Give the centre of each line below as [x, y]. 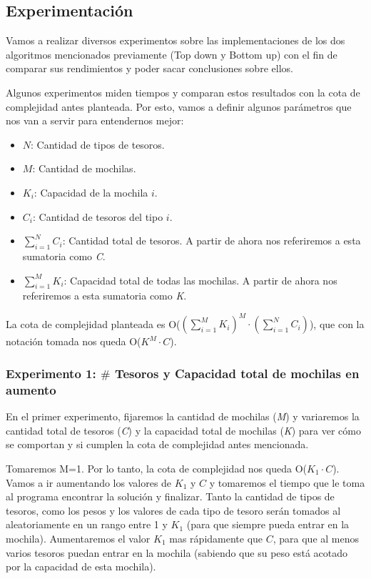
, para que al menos [316, 538]
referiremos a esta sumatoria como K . [105, 296]
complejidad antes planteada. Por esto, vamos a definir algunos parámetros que [179, 106]
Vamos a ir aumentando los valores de [89, 482]
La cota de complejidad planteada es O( [93, 323]
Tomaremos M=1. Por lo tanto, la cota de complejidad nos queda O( [156, 468]
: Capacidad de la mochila [91, 192]
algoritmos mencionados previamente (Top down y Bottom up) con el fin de [172, 54]
